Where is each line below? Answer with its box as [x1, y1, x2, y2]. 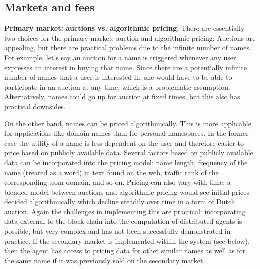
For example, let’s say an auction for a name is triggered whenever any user [4, 52, 236, 62]
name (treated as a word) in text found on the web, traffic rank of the [4, 167, 219, 177]
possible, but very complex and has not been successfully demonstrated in [4, 226, 231, 236]
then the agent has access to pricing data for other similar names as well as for [4, 245, 246, 256]
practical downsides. [4, 101, 66, 111]
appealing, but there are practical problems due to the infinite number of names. [4, 42, 251, 53]
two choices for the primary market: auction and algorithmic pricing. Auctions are [4, 32, 256, 43]
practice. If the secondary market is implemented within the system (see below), [4, 235, 250, 246]
